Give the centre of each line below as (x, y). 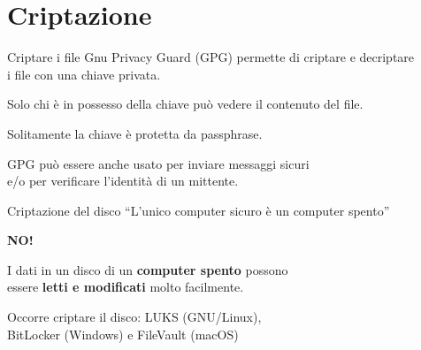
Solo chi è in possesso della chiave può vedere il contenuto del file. (185, 104)
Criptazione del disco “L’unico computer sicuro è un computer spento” (199, 210)
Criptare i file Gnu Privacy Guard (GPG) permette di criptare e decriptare (211, 57)
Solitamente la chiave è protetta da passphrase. (135, 133)
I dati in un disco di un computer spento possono (148, 269)
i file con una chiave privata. (84, 74)
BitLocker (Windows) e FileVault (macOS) (123, 334)
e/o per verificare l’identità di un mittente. (123, 181)
